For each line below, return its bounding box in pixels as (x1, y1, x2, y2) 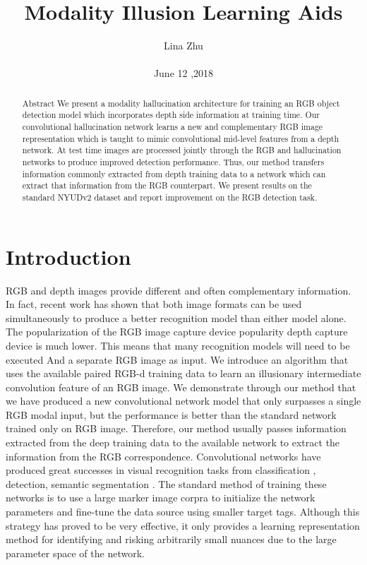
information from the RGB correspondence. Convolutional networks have (6, 448, 321, 463)
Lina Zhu (164, 38, 203, 53)
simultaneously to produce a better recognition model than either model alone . (6, 310, 347, 325)
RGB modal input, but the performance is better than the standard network (6, 407, 337, 422)
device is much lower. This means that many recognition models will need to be (6, 338, 350, 352)
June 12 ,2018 (153, 66, 214, 81)
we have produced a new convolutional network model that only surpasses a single (6, 393, 361, 408)
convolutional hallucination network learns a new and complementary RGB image (22, 121, 323, 133)
